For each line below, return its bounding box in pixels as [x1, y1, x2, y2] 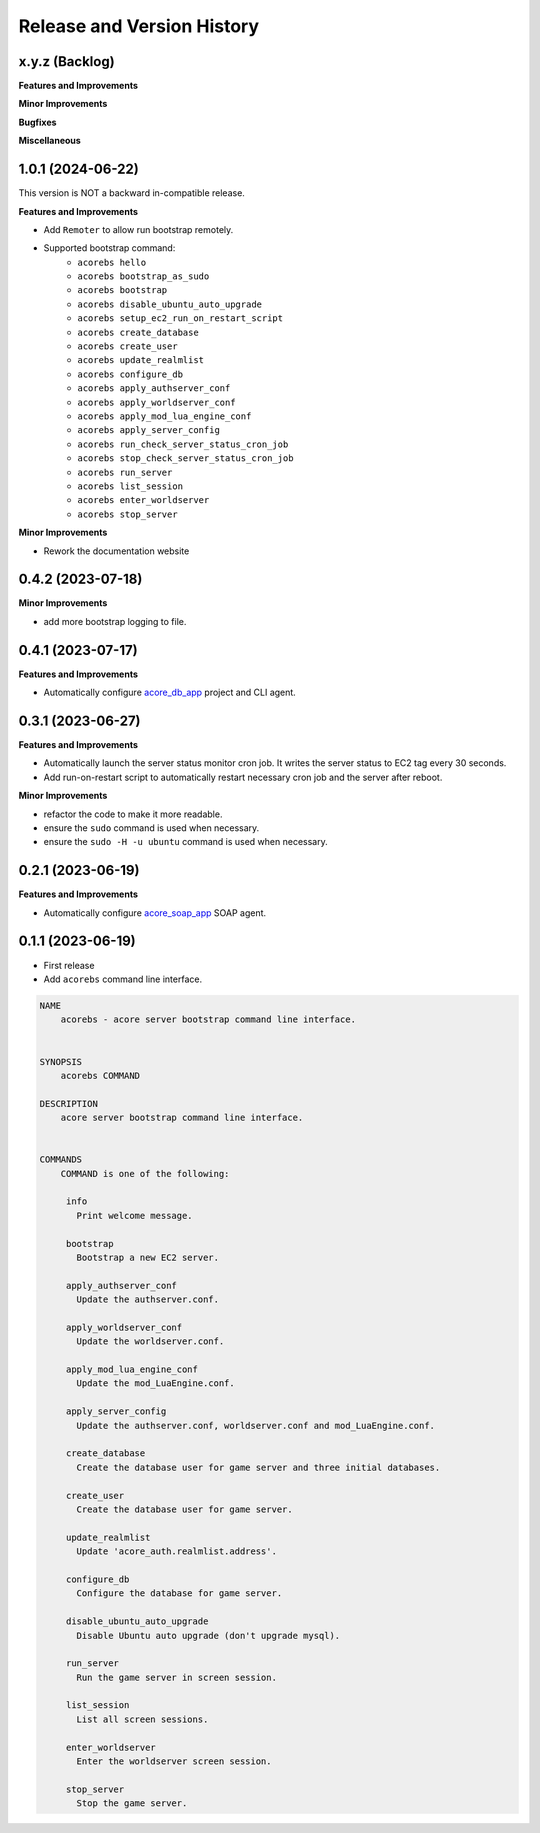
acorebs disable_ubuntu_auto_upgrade [77, 298, 263, 310]
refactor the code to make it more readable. [43, 808, 223, 820]
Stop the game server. [76, 1798, 188, 1809]
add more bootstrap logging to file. [43, 615, 187, 627]
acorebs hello [77, 256, 147, 268]
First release [43, 959, 95, 971]
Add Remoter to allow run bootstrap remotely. [43, 223, 234, 235]
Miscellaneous [18, 135, 82, 147]
